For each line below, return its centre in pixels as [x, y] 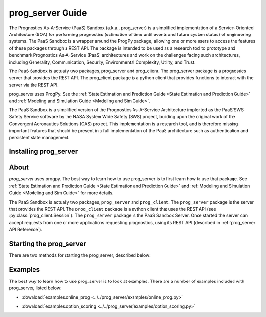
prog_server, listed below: [35, 288]
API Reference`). [26, 230]
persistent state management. [39, 138]
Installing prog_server [44, 152]
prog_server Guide [48, 13]
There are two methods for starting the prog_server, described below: [80, 255]
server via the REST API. [34, 85]
